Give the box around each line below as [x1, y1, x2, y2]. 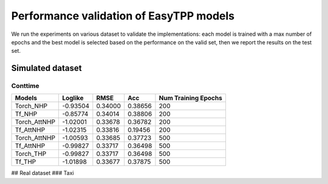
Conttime [11, 82, 39, 90]
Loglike [61, 94, 84, 103]
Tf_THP [15, 158, 36, 166]
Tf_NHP [15, 110, 38, 118]
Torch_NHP [15, 102, 48, 111]
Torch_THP [15, 149, 47, 158]
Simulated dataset [11, 63, 82, 73]
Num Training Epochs [159, 94, 223, 103]
